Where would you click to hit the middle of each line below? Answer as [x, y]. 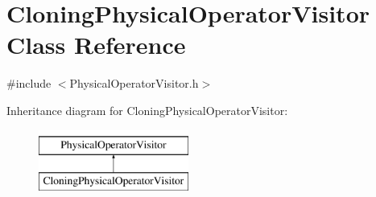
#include [29, 83]
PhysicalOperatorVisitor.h [134, 83]
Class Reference [96, 45]
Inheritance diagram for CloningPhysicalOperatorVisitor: [147, 110]
